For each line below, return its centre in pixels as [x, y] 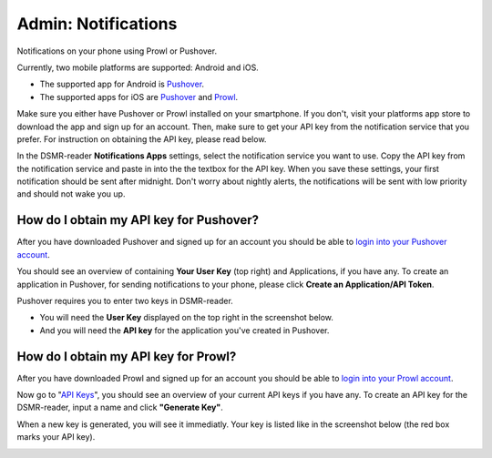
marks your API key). [56, 437]
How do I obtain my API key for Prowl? [127, 356]
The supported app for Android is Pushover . [122, 84]
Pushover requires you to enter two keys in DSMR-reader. [125, 300]
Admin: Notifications [97, 24]
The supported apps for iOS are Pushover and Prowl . [139, 97]
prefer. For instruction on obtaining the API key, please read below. [142, 139]
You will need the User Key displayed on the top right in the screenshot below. [187, 318]
